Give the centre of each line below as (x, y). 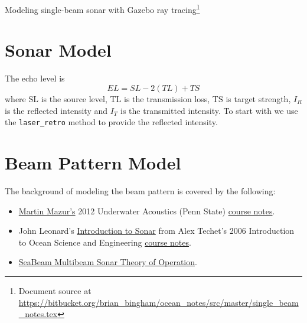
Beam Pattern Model (93, 162)
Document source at (55, 290)
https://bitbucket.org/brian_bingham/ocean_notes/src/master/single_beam (159, 302)
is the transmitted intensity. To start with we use (209, 110)
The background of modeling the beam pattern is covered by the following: (140, 190)
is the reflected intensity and (56, 110)
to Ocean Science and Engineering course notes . (105, 242)
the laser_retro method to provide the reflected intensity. (111, 122)
